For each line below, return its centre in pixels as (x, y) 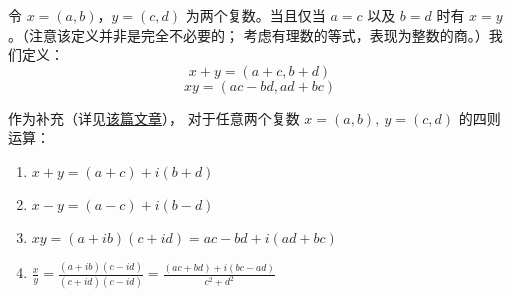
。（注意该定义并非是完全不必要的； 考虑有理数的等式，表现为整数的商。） (248, 34)
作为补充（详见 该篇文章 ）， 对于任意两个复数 (154, 117)
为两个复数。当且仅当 (255, 15)
